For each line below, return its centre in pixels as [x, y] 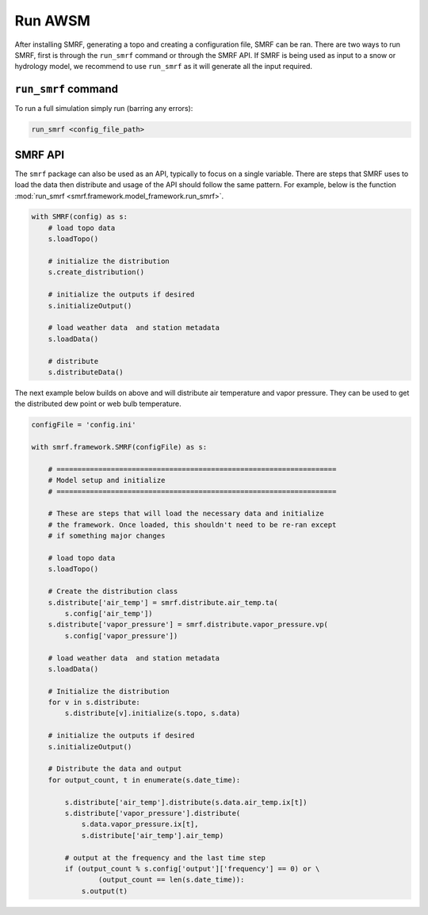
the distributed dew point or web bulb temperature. [98, 404]
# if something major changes [107, 536]
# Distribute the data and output [115, 769]
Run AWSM [53, 21]
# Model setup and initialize [107, 480]
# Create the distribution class [113, 591]
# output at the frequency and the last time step [165, 858]
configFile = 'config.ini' [84, 425]
